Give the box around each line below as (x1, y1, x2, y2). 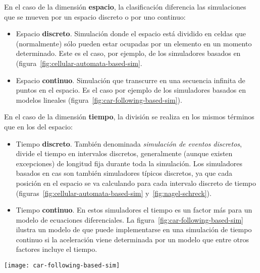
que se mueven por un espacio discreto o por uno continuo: (4, 11, 186, 22)
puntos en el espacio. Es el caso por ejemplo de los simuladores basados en (16, 85, 246, 95)
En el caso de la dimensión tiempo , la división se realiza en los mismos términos (4, 111, 254, 122)
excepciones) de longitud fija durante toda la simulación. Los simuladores (16, 158, 243, 168)
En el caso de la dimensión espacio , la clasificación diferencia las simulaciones (4, 2, 246, 12)
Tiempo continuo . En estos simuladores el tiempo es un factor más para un (16, 204, 252, 215)
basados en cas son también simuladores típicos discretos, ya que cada (16, 168, 232, 178)
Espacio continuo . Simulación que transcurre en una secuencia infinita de (16, 75, 245, 85)
